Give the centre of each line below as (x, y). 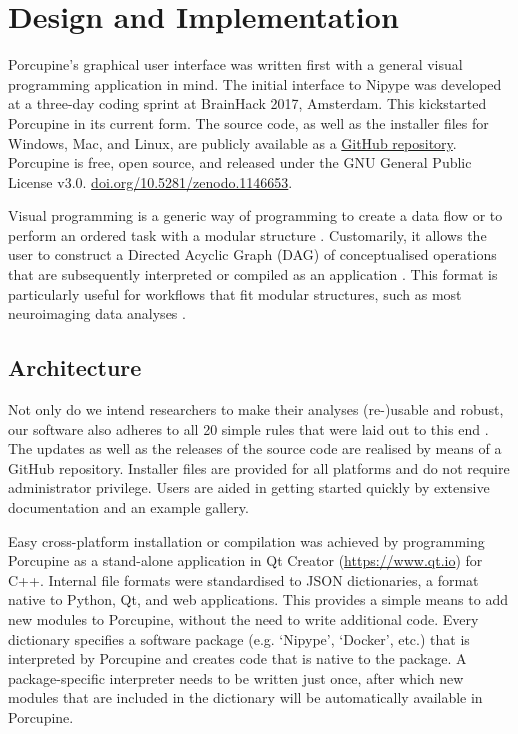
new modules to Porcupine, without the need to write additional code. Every (243, 618)
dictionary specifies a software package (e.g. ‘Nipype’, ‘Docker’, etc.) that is (239, 638)
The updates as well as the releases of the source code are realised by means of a (255, 448)
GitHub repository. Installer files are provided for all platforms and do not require (259, 467)
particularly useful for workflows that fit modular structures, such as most (235, 293)
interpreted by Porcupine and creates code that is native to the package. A (237, 658)
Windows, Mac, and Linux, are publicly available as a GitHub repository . (232, 142)
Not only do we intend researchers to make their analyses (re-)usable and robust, (256, 409)
